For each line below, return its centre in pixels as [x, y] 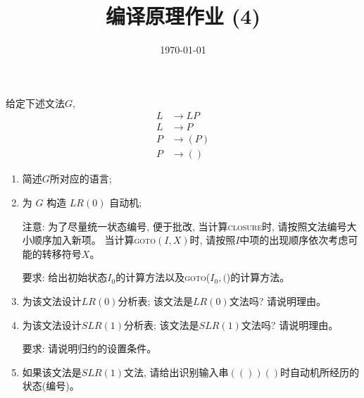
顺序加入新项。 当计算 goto [94, 240]
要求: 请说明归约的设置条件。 [89, 348]
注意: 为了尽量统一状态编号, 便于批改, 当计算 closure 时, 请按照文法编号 [184, 226]
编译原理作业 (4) [183, 16]
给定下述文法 [35, 102]
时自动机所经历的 [320, 372]
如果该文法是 [52, 372]
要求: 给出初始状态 [65, 277]
